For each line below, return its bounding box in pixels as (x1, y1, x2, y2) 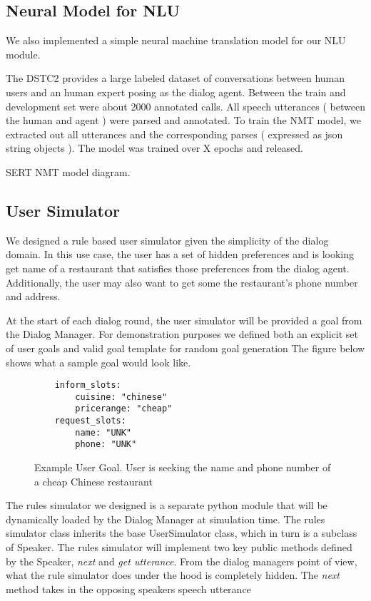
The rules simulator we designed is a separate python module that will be (6, 498, 327, 513)
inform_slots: (54, 380, 121, 391)
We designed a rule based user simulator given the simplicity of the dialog (6, 232, 329, 247)
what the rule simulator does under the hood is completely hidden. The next (6, 567, 340, 582)
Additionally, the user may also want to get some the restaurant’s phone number (6, 274, 358, 289)
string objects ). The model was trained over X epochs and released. (6, 140, 304, 155)
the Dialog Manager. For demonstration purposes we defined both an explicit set (6, 327, 358, 341)
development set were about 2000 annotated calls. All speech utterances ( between (6, 98, 365, 113)
